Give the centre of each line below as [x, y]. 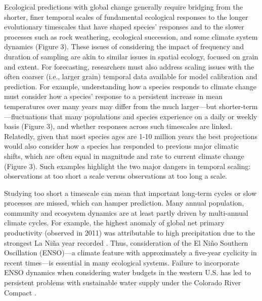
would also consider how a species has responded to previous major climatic [121, 146]
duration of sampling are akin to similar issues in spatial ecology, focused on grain [131, 56]
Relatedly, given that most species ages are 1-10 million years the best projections [131, 136]
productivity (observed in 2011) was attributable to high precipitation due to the [130, 233]
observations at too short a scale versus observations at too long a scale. [116, 176]
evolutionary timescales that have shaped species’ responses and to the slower [124, 27]
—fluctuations [26, 116]
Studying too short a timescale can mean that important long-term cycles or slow [130, 193]
